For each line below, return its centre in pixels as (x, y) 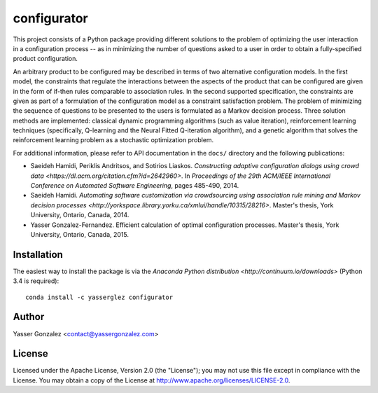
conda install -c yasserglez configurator (99, 297)
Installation (38, 255)
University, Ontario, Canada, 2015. (80, 234)
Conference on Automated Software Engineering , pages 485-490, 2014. (135, 186)
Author (29, 317)
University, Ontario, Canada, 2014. (80, 215)
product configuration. (45, 59)
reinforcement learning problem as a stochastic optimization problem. (113, 140)
